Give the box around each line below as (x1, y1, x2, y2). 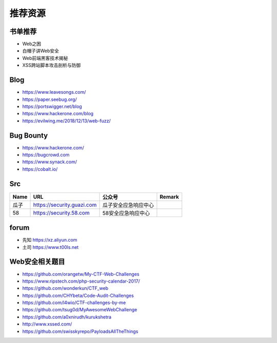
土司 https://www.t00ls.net (22, 244, 79, 250)
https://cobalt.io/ (22, 166, 58, 172)
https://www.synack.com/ (22, 159, 77, 165)
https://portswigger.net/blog (22, 103, 82, 110)
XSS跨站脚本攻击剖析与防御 (22, 62, 81, 69)
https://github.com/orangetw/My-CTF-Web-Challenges (22, 271, 140, 277)
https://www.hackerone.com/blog (22, 111, 94, 117)
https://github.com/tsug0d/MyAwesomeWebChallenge (22, 307, 137, 313)
